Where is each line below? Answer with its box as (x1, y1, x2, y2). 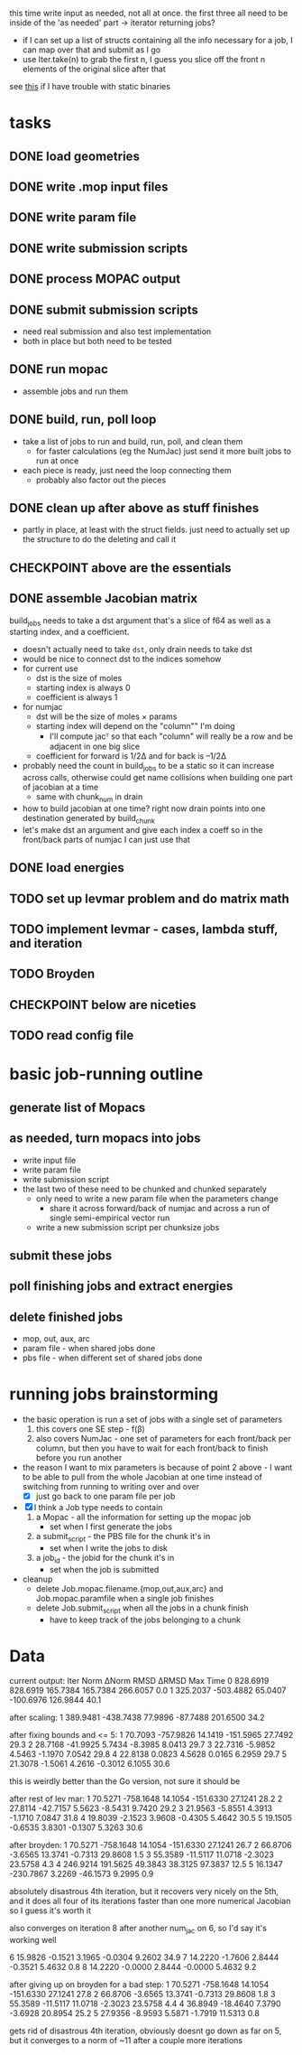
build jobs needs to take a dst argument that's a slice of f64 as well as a (9, 614, 271, 628)
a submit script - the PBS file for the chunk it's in (35, 1531, 211, 1544)
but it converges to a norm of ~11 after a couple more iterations (9, 2035, 243, 2046)
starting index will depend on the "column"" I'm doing (35, 721, 236, 732)
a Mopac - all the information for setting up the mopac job (35, 1512, 252, 1523)
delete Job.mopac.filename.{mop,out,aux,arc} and (35, 1583, 224, 1593)
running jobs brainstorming (9, 1384, 219, 1405)
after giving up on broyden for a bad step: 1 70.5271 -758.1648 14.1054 (9, 1979, 270, 1990)
